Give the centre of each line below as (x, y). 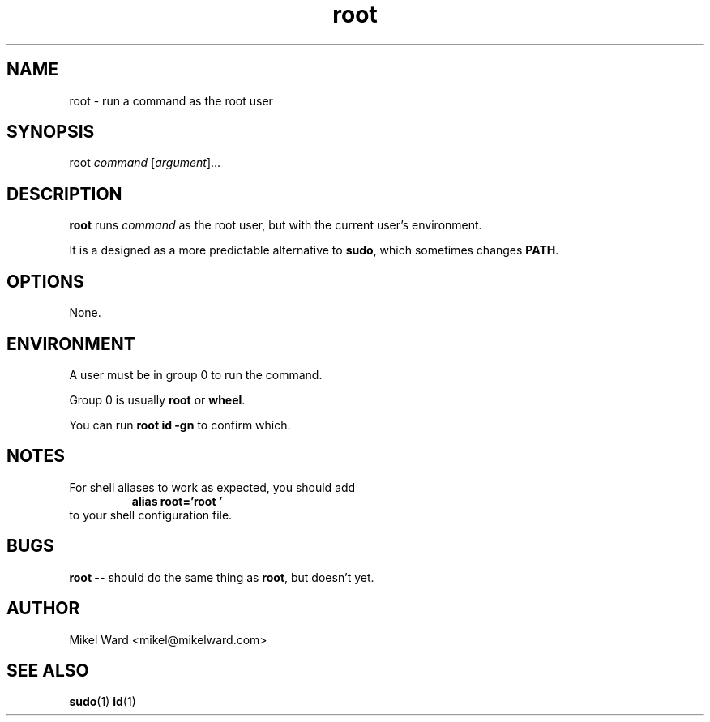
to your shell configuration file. (151, 515)
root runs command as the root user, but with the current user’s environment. (276, 225)
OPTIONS (45, 281)
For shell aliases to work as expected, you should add (212, 487)
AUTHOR (43, 609)
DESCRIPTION (64, 194)
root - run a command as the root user (171, 100)
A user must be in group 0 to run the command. (196, 374)
